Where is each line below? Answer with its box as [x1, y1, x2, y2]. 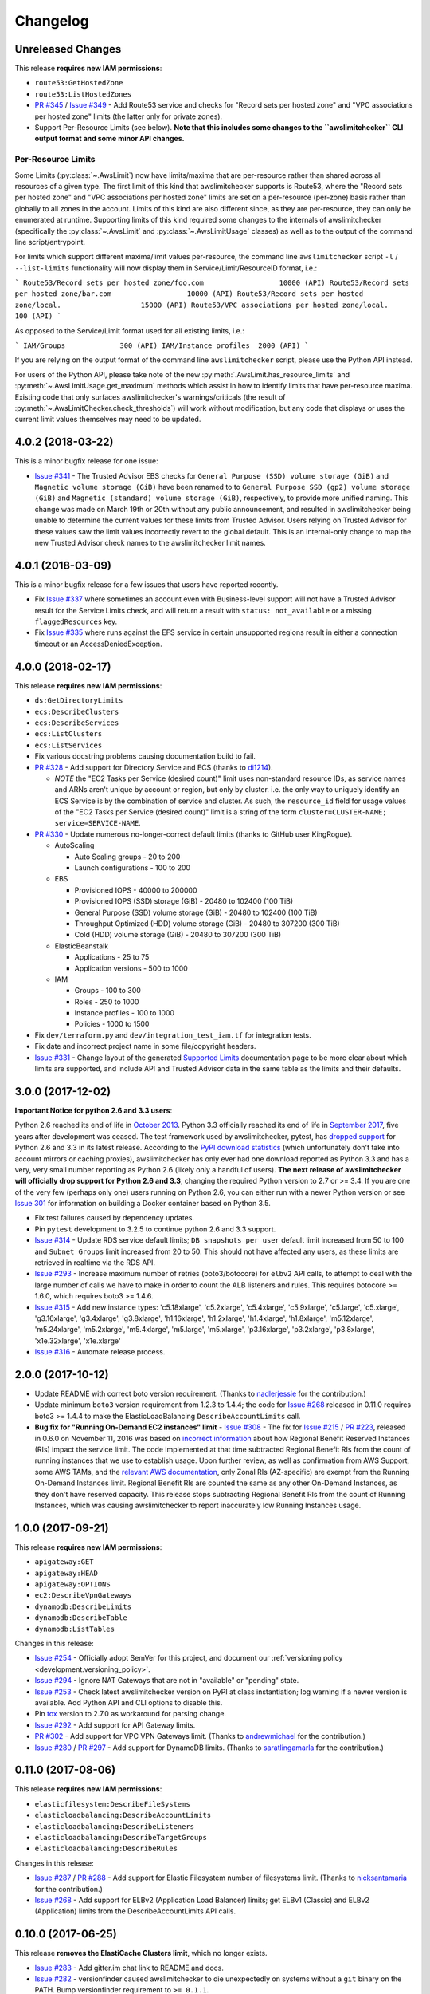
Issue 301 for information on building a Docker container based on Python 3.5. [14, 1199, 271, 1208]
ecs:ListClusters [34, 730, 103, 739]
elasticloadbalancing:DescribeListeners [34, 1822, 195, 1830]
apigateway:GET [34, 1558, 95, 1566]
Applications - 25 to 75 [74, 952, 150, 962]
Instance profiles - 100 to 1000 [74, 1008, 175, 1018]
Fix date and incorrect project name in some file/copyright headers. [34, 1042, 256, 1051]
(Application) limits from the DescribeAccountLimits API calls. [34, 1906, 236, 1916]
